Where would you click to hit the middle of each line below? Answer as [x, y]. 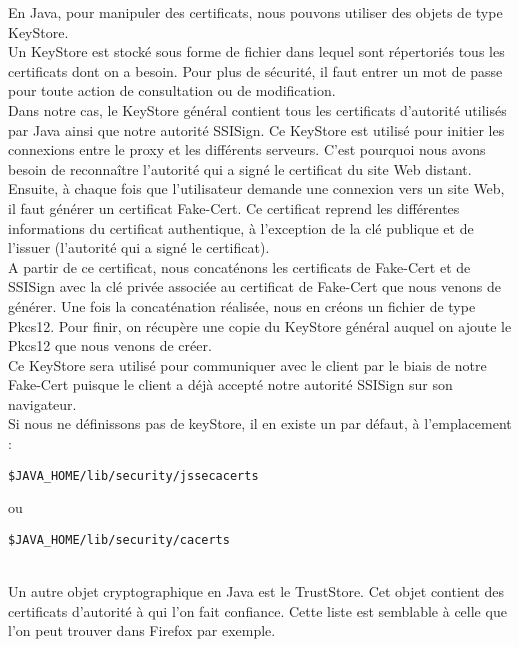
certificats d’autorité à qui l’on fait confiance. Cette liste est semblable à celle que [257, 610]
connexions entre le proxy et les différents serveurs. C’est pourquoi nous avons [247, 149]
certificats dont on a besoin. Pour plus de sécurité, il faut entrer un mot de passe [255, 70]
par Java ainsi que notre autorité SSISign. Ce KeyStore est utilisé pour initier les [256, 129]
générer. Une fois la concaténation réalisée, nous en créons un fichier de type [242, 305]
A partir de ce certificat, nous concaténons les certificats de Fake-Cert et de [239, 266]
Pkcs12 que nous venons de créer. [110, 345]
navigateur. [42, 403]
